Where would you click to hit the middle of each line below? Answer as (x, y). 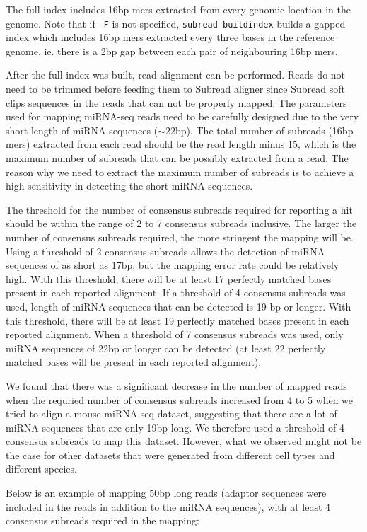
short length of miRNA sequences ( (82, 130)
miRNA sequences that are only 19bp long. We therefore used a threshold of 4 (175, 427)
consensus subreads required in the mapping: (103, 520)
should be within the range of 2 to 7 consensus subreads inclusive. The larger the (181, 223)
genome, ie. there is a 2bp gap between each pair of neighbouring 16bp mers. (172, 51)
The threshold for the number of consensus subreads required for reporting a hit (179, 209)
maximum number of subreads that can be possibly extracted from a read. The (177, 158)
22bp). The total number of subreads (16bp (259, 130)
